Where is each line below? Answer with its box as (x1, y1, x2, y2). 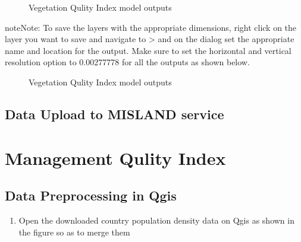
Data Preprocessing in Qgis (5, 186, 177, 205)
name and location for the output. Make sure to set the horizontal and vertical (5, 44, 291, 56)
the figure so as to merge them (18, 225, 130, 238)
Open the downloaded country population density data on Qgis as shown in (18, 214, 294, 226)
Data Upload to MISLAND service (5, 104, 224, 123)
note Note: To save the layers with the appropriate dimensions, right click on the (5, 21, 297, 33)
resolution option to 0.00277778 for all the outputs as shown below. (5, 56, 250, 68)
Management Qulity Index (5, 145, 226, 170)
